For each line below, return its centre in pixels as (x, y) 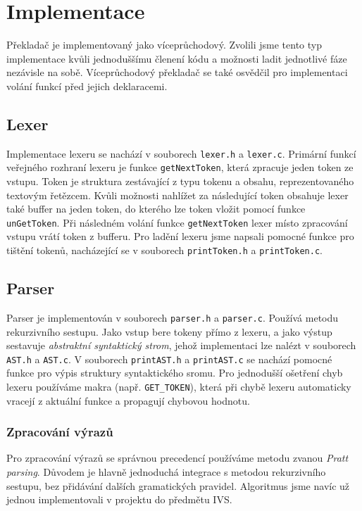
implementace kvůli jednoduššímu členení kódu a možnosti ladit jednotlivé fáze (177, 58)
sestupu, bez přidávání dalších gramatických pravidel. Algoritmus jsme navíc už (178, 485)
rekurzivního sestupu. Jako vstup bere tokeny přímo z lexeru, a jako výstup (169, 331)
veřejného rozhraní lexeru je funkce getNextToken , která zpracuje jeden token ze (180, 167)
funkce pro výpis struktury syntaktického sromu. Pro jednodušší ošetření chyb (175, 373)
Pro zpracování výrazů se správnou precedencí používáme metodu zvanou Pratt (177, 458)
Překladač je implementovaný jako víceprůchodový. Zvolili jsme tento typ (164, 45)
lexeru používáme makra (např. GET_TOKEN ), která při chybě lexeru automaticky (179, 386)
